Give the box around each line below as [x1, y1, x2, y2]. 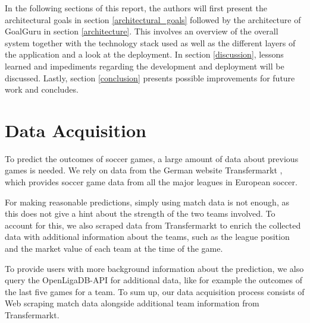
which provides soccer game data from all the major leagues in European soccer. [5, 176, 298, 188]
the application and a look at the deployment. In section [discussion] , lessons [5, 48, 284, 61]
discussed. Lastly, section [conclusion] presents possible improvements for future [5, 71, 295, 84]
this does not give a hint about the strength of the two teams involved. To [5, 207, 275, 220]
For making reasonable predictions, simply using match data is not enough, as [5, 195, 289, 208]
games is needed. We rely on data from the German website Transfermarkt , [5, 164, 283, 176]
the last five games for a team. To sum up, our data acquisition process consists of [5, 285, 305, 297]
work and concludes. [5, 83, 79, 96]
